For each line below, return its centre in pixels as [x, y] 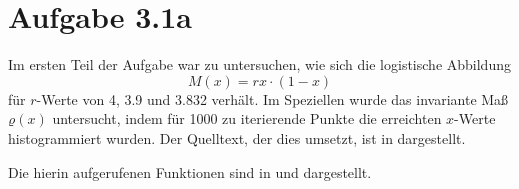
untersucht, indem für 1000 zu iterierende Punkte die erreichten [247, 118]
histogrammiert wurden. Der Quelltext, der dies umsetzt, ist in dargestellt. [237, 137]
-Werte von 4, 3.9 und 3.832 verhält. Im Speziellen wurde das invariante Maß [272, 98]
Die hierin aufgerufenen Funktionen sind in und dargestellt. [190, 171]
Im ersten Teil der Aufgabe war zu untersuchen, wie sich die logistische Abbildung [259, 64]
